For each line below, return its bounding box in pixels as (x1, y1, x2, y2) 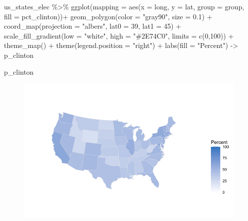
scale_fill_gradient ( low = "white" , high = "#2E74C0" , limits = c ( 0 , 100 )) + (4, 30, 234, 41)
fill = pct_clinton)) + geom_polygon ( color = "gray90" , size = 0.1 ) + (4, 11, 212, 21)
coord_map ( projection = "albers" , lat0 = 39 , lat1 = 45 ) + (4, 21, 182, 31)
